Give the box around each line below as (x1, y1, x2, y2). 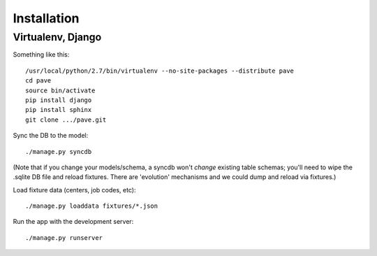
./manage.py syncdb (25, 148, 92, 155)
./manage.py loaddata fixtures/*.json (25, 202, 158, 210)
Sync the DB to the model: (13, 131, 89, 140)
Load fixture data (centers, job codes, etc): (13, 185, 136, 194)
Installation (13, 10, 80, 26)
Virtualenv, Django (13, 31, 102, 43)
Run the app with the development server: (13, 218, 134, 226)
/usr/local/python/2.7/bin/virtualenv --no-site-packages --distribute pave (25, 66, 295, 75)
